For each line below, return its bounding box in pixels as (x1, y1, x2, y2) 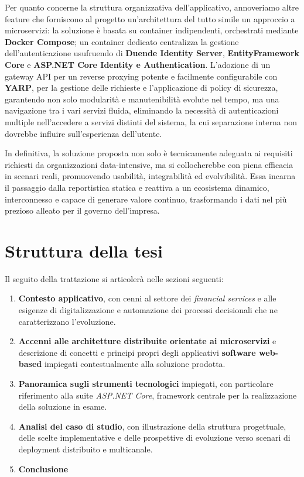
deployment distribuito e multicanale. (18, 442, 153, 455)
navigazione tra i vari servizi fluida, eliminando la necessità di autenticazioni (5, 104, 279, 116)
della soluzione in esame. (18, 400, 107, 413)
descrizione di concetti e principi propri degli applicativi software (18, 346, 256, 358)
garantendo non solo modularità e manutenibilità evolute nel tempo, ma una (5, 92, 279, 105)
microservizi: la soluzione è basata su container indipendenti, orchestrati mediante (5, 24, 299, 36)
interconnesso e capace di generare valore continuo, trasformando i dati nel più (5, 193, 287, 205)
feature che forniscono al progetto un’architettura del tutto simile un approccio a (5, 12, 295, 25)
